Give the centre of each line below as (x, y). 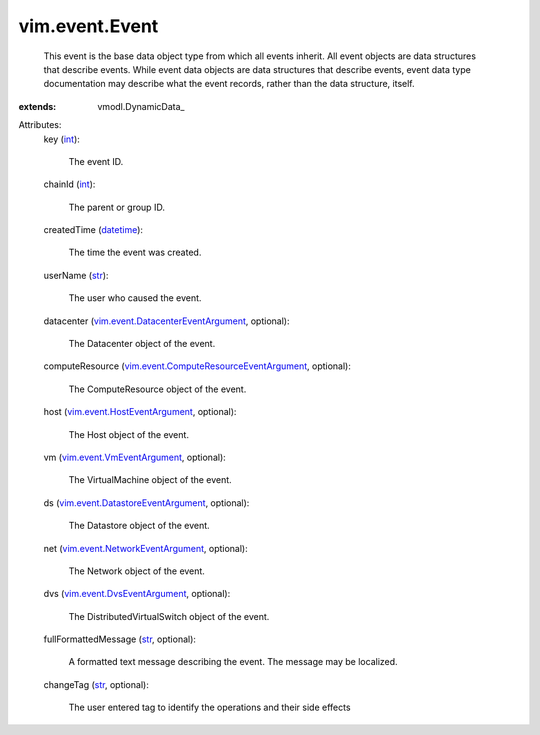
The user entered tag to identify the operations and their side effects (209, 707)
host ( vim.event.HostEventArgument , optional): (140, 412)
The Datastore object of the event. (139, 526)
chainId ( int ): (69, 184)
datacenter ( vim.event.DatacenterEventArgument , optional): (166, 321)
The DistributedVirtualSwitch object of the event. (169, 616)
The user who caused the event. (135, 298)
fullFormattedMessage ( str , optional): (120, 639)
